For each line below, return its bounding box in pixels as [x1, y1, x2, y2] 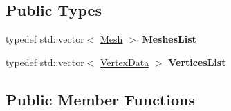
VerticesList [168, 54, 226, 69]
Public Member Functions [6, 88, 195, 110]
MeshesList [142, 32, 196, 46]
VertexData [100, 54, 149, 69]
